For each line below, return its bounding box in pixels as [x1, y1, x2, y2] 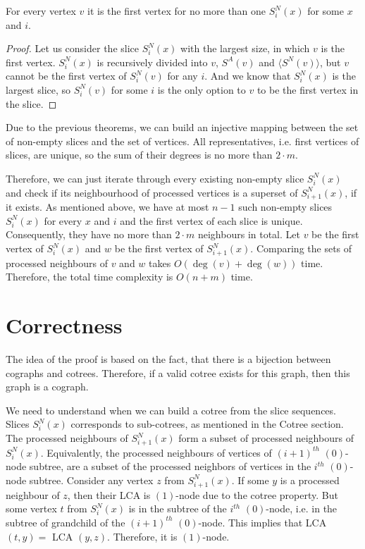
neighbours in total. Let [197, 227, 300, 242]
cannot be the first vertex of [6, 68, 127, 83]
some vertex [6, 501, 57, 516]
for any [167, 68, 198, 83]
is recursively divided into [97, 54, 208, 69]
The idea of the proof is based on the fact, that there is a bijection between [6, 352, 331, 366]
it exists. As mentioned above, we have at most [6, 199, 209, 214]
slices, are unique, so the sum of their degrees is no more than [6, 147, 273, 162]
